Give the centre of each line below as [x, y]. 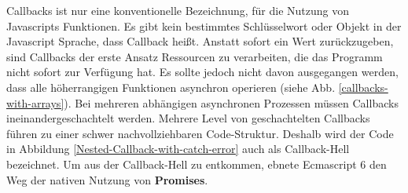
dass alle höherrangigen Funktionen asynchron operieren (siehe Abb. [171, 87]
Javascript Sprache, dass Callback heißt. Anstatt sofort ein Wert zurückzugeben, [200, 41]
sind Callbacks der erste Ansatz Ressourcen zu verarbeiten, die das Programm [195, 56]
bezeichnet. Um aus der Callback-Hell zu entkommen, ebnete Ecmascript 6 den [197, 164]
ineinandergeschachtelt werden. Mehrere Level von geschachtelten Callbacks [188, 118]
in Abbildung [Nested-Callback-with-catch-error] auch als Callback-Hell [178, 149]
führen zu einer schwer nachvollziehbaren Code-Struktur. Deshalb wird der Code [200, 133]
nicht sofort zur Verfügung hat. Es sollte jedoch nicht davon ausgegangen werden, [202, 72]
